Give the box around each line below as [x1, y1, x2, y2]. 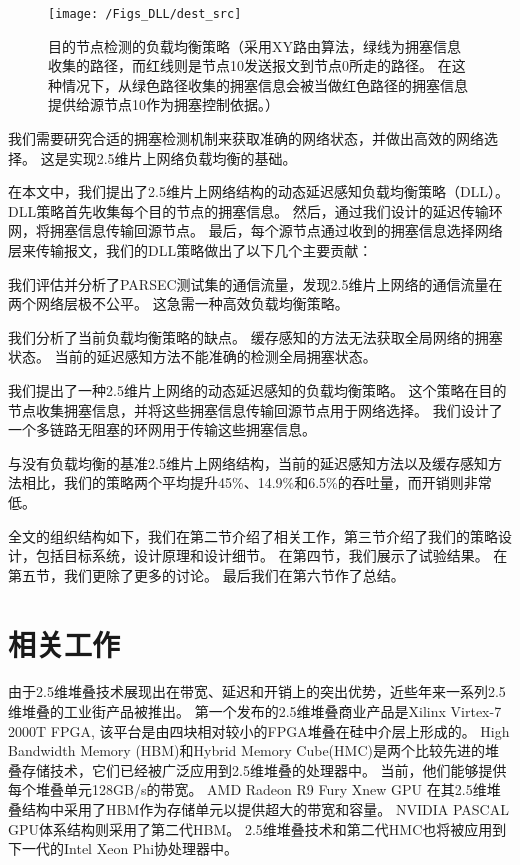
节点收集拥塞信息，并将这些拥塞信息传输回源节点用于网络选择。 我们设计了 [8, 399, 503, 420]
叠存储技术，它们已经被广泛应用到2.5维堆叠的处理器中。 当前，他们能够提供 [8, 759, 507, 780]
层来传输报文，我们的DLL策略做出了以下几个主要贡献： [8, 240, 373, 260]
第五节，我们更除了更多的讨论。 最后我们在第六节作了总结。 [8, 564, 405, 585]
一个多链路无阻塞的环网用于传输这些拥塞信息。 [8, 419, 316, 440]
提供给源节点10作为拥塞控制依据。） [48, 94, 279, 115]
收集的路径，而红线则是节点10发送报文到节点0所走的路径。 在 [48, 55, 452, 76]
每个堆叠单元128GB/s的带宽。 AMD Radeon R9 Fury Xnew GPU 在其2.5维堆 [8, 779, 501, 800]
